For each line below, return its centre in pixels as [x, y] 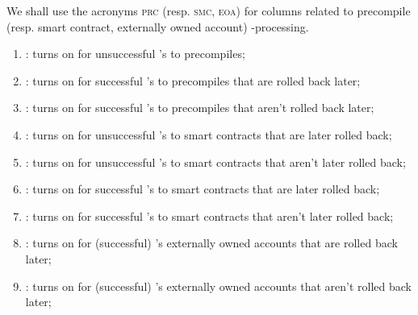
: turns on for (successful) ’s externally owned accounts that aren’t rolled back [219, 286]
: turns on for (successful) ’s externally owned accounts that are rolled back [211, 243]
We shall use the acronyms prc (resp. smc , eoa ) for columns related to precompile [209, 10]
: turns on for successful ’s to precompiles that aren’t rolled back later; [200, 108]
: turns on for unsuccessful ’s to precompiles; [135, 54]
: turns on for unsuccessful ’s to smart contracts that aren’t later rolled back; [215, 162]
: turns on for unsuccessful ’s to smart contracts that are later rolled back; [209, 134]
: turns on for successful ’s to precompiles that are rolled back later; [193, 80]
